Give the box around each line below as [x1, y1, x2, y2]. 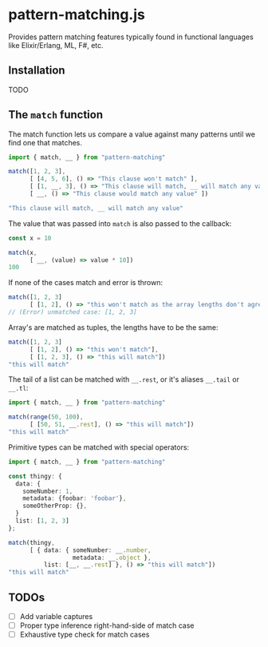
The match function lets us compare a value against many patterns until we [8, 129, 255, 139]
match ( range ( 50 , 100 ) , [8, 413, 84, 421]
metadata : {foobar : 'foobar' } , [22, 494, 127, 502]
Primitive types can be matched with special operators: [8, 442, 190, 452]
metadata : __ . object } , [72, 554, 152, 562]
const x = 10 [8, 234, 52, 242]
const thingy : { [8, 472, 62, 480]
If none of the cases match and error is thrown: [8, 278, 164, 288]
